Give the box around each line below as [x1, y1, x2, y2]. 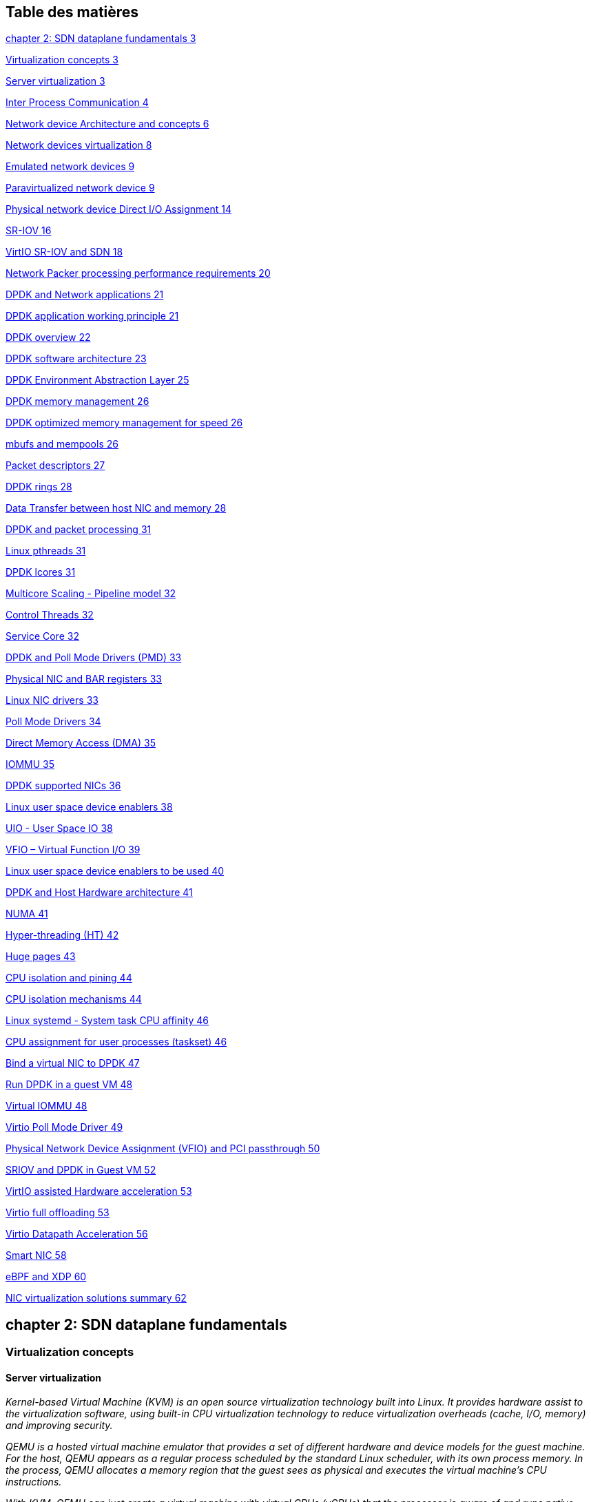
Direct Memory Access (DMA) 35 [6, 737, 156, 749]
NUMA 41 [6, 908, 48, 920]
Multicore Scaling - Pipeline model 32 [6, 587, 176, 600]
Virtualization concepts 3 [6, 54, 119, 66]
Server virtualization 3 [6, 75, 105, 87]
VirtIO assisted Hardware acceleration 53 [6, 1185, 192, 1198]
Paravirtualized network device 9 [6, 182, 155, 194]
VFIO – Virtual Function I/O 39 [6, 844, 141, 856]
